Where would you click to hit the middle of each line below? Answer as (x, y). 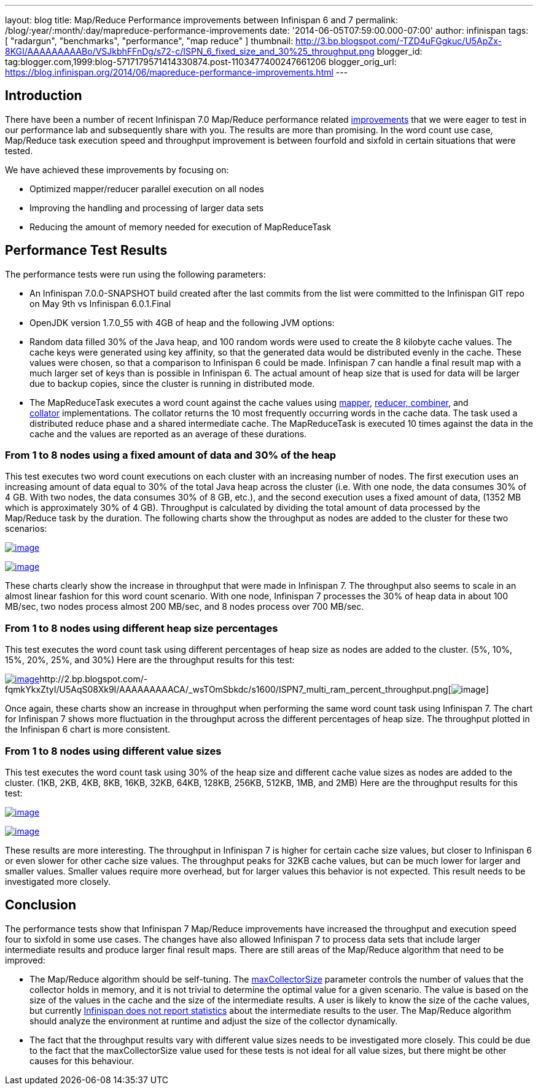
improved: (25, 960)
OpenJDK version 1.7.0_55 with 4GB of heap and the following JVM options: (182, 322)
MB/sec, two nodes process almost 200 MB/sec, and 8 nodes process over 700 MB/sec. (185, 607)
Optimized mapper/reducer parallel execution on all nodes (147, 189)
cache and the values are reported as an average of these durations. (168, 434)
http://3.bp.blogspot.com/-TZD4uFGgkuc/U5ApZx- (399, 41)
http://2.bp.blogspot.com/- (94, 679)
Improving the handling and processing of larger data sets (147, 208)
